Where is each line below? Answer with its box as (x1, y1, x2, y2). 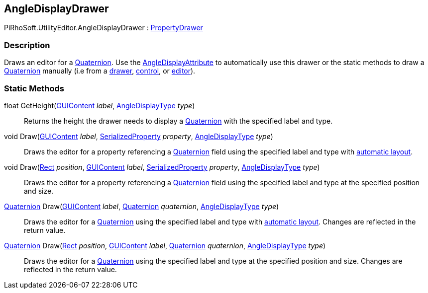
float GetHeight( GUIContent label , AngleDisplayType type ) (4, 101, 195, 110)
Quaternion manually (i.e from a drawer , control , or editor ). (4, 67, 196, 75)
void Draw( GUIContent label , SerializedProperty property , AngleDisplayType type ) (4, 132, 273, 141)
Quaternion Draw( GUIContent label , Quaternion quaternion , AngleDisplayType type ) (4, 202, 279, 211)
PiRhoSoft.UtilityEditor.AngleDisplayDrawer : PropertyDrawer (4, 23, 203, 32)
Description (4, 40, 50, 50)
